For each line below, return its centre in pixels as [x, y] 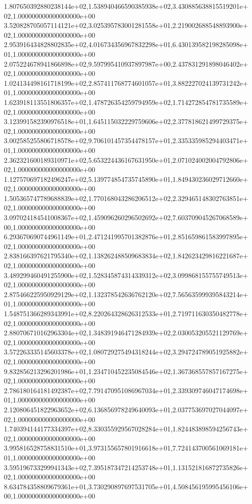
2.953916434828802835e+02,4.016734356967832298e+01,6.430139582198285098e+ [126, 44]
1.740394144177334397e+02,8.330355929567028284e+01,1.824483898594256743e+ [126, 429]
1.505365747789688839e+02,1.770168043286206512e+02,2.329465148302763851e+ [126, 198]
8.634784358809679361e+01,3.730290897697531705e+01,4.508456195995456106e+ [126, 486]
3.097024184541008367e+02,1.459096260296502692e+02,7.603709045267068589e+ [126, 217]
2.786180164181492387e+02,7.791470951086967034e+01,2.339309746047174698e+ [126, 390]
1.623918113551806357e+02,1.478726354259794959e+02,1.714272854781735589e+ [126, 102]
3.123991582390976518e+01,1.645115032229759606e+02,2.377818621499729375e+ [126, 121]
